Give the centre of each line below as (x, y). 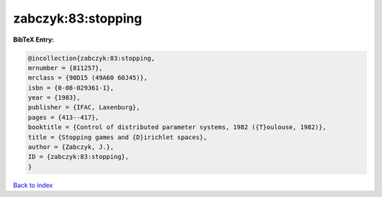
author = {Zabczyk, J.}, (71, 147)
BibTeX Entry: (34, 40)
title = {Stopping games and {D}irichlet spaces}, (118, 137)
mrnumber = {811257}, (65, 68)
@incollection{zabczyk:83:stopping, (92, 58)
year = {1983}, (54, 98)
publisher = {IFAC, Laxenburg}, (84, 107)
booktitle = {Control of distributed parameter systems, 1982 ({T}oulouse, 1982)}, (177, 127)
